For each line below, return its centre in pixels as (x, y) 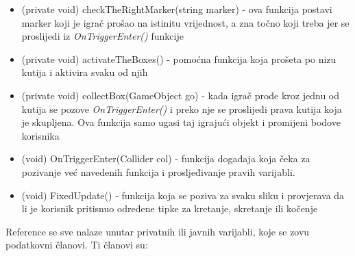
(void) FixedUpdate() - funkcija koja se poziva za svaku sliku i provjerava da (183, 195)
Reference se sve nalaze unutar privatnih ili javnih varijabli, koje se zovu (158, 231)
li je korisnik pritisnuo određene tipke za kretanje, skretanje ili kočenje (170, 208)
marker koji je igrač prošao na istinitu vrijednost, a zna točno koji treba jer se (185, 22)
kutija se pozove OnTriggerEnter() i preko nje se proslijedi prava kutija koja (182, 108)
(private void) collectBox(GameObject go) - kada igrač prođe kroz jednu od (181, 95)
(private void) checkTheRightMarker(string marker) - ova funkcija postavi (177, 9)
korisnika (40, 135)
